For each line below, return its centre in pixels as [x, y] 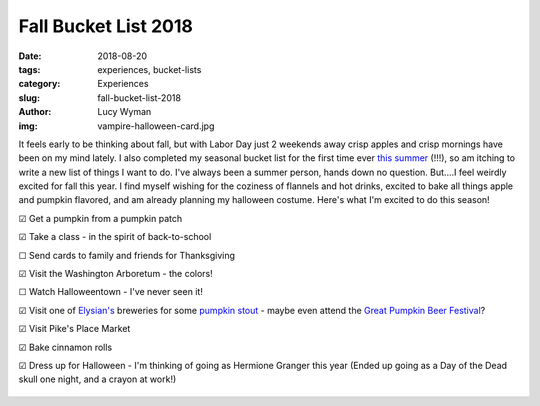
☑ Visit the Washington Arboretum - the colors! [116, 274]
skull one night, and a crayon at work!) [97, 379]
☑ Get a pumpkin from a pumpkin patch [100, 218]
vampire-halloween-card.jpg [156, 126]
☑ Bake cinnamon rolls [65, 347]
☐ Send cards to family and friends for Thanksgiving [126, 255]
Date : [30, 56]
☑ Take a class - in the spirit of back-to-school [115, 237]
